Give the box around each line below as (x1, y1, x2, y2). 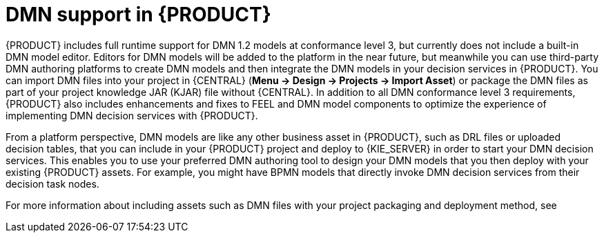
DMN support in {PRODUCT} (6, 3, 271, 26)
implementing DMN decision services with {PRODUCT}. (6, 109, 258, 121)
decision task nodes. (6, 177, 99, 190)
